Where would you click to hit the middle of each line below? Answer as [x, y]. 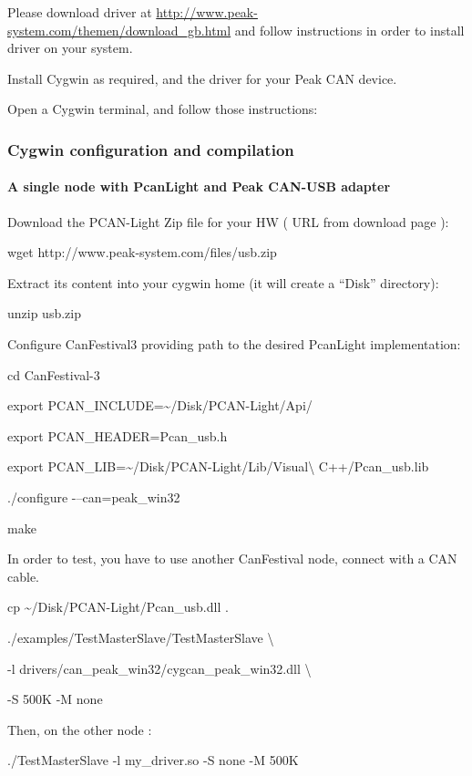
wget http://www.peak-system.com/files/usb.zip [142, 252]
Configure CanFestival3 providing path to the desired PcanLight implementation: [234, 343]
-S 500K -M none [55, 699]
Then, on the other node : [80, 729]
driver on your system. [70, 48]
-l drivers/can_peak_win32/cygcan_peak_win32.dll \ [159, 668]
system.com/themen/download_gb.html [119, 30]
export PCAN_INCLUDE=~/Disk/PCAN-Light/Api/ [160, 405]
